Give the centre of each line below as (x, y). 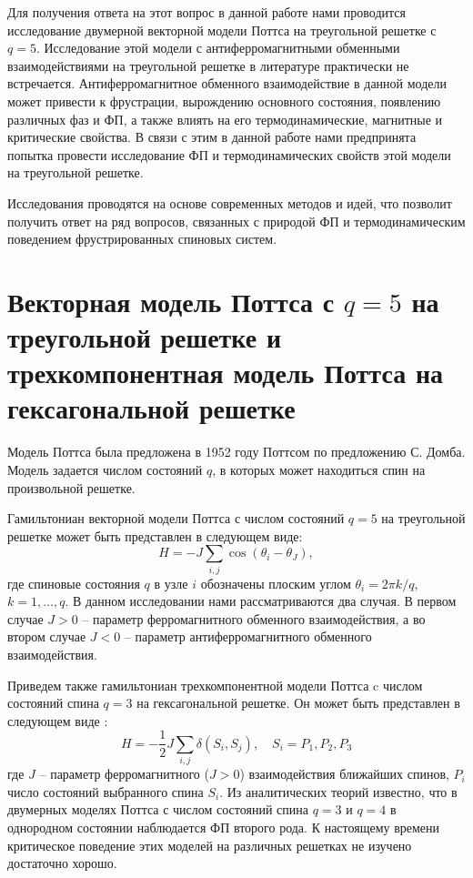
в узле (171, 583)
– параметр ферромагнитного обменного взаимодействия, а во (254, 618)
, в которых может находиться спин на (319, 469)
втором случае (47, 636)
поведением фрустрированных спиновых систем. (142, 239)
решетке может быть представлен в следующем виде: (155, 535)
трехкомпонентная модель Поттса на (226, 373)
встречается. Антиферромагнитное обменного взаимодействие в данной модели (227, 83)
